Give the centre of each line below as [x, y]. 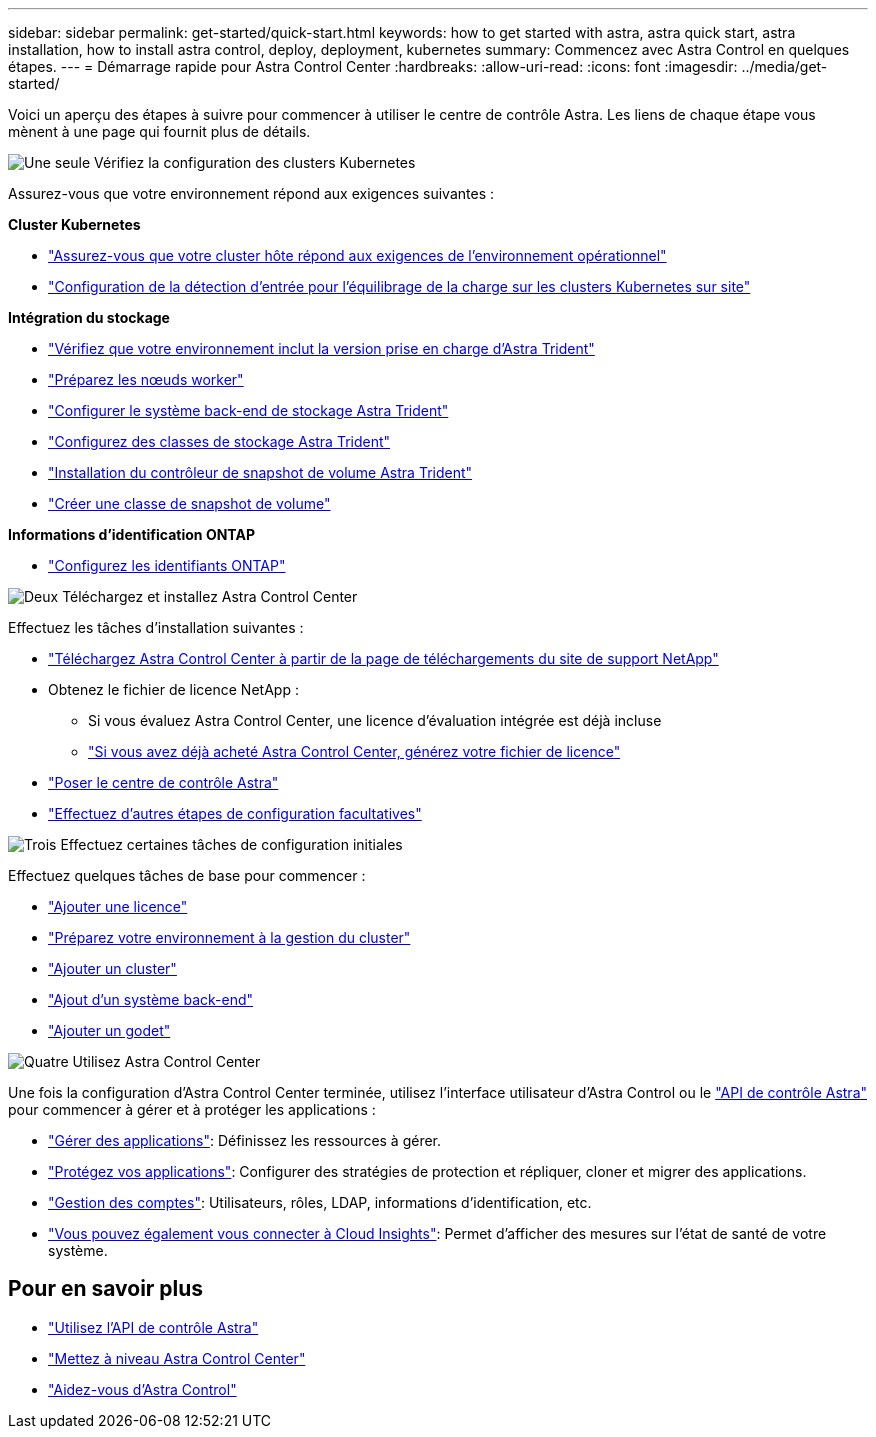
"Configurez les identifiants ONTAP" [167, 565]
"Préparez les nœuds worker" [146, 379]
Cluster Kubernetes [74, 224]
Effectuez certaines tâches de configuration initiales [231, 844]
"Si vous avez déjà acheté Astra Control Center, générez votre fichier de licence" [354, 751]
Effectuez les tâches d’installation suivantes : [156, 627]
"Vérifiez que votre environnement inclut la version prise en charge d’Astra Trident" [321, 348]
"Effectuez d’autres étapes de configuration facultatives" [235, 813]
